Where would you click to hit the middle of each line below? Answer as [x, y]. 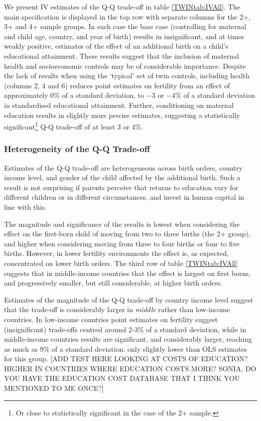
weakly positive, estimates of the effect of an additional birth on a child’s [116, 46]
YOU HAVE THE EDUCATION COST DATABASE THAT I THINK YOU [122, 378]
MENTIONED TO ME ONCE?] [54, 388]
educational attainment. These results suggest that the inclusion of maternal [121, 55]
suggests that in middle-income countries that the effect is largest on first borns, [127, 273]
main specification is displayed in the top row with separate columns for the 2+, [127, 16]
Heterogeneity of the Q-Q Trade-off [77, 149]
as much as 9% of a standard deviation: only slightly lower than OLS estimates [126, 348]
